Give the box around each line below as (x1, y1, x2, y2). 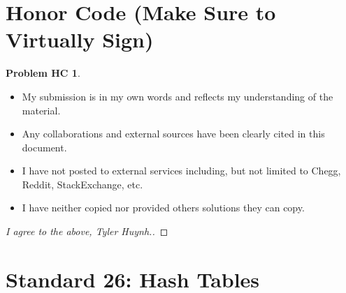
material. (22, 103, 61, 117)
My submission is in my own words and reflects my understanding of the (22, 89, 333, 103)
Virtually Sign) (6, 25, 154, 54)
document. (22, 140, 67, 154)
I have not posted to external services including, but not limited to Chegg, (22, 163, 341, 178)
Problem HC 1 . (6, 66, 80, 80)
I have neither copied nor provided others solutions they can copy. (22, 200, 305, 215)
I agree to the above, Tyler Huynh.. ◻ (6, 224, 168, 239)
